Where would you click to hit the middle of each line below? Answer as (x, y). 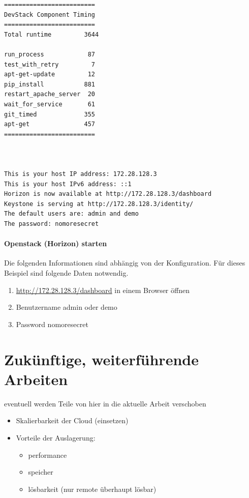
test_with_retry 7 (50, 64)
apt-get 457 (50, 124)
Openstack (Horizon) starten (56, 243)
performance (48, 455)
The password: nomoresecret (52, 224)
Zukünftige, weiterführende (101, 359)
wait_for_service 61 (50, 104)
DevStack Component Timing (50, 14)
